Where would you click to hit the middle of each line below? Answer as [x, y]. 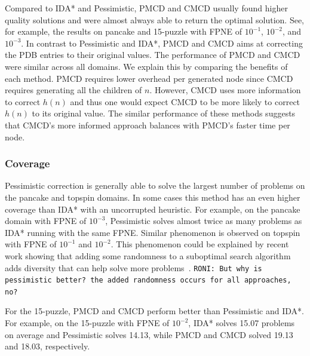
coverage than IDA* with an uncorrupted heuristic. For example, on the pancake [153, 209]
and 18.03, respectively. [47, 346]
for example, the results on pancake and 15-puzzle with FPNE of [124, 31]
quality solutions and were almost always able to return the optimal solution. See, [155, 19]
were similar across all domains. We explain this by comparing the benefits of [146, 66]
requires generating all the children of [73, 90]
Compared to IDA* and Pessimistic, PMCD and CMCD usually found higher [146, 8]
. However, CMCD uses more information [225, 90]
